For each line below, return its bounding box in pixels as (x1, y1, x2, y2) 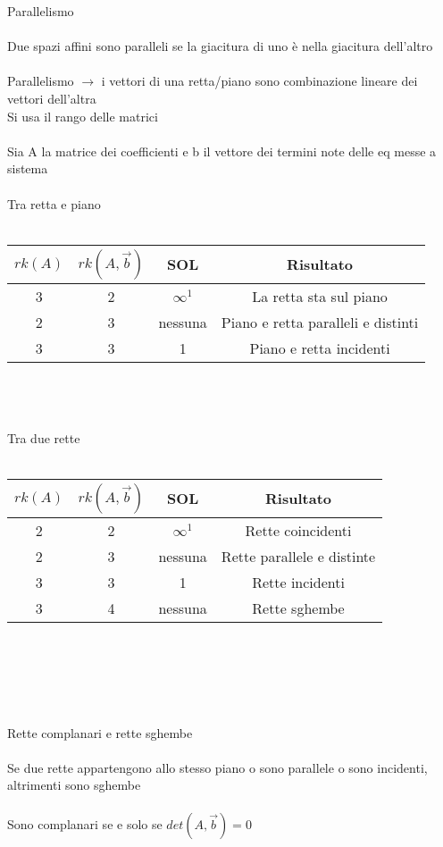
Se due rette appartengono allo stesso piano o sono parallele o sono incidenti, (7, 758, 428, 776)
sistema (7, 159, 48, 178)
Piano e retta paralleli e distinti (221, 311, 419, 332)
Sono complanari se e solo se (7, 814, 163, 833)
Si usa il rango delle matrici (7, 106, 158, 125)
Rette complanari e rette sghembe (7, 723, 193, 742)
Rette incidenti (252, 571, 345, 592)
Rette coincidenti (245, 519, 352, 541)
